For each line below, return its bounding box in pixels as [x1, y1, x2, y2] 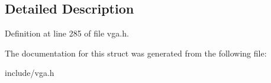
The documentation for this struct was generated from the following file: [5, 47, 267, 59]
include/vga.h [5, 67, 54, 79]
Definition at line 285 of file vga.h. [5, 27, 129, 39]
